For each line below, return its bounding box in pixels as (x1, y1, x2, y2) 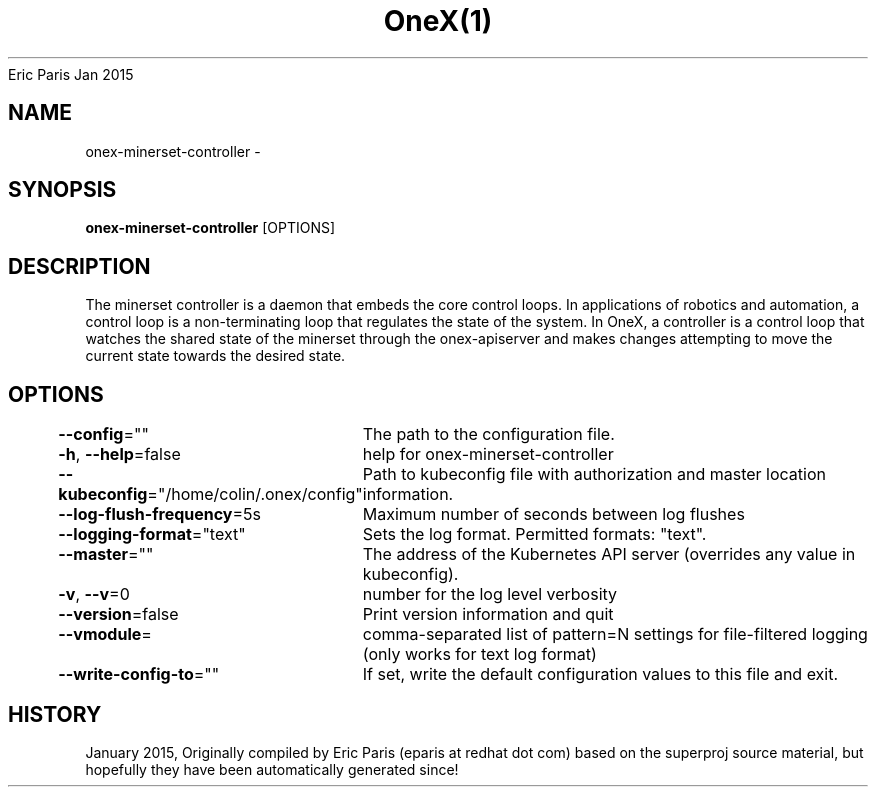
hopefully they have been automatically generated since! (85, 760, 459, 778)
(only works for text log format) (362, 644, 597, 665)
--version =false (58, 604, 179, 625)
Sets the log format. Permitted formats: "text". (362, 524, 707, 545)
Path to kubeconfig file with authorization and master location (362, 464, 826, 485)
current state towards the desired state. (85, 347, 346, 365)
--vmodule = (58, 624, 152, 645)
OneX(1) (383, 4, 493, 38)
